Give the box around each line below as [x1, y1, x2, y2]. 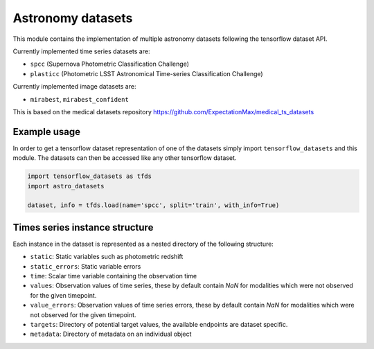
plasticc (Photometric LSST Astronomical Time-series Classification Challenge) [30, 69, 263, 78]
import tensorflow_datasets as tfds [27, 172, 152, 180]
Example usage [12, 125, 81, 138]
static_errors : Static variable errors [30, 262, 141, 270]
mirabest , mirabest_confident [30, 95, 130, 103]
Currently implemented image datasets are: [12, 82, 136, 91]
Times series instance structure [12, 222, 154, 233]
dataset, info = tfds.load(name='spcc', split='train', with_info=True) [27, 202, 280, 209]
